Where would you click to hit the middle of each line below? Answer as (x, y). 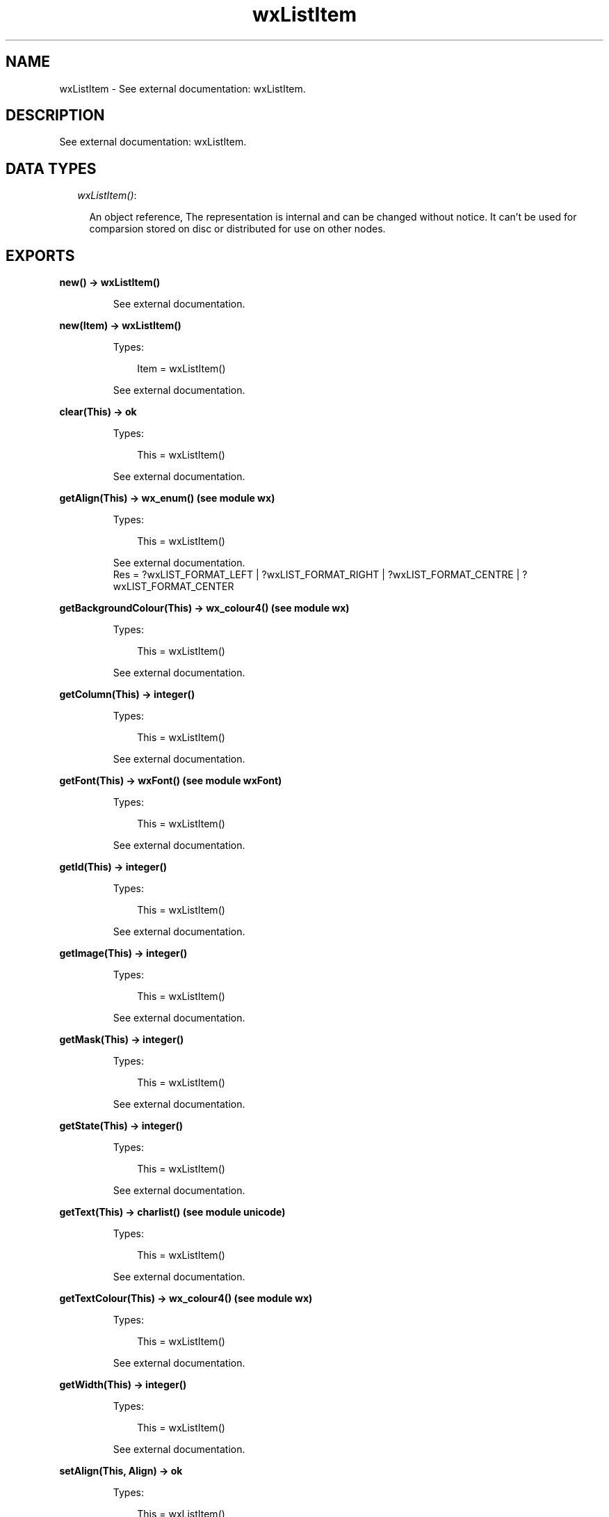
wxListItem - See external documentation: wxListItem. (182, 88)
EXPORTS (40, 255)
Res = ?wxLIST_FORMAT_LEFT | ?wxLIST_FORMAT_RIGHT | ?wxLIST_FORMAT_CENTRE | (316, 575)
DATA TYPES (51, 168)
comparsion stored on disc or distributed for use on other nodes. (237, 229)
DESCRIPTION (55, 116)
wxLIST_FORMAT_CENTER (173, 587)
